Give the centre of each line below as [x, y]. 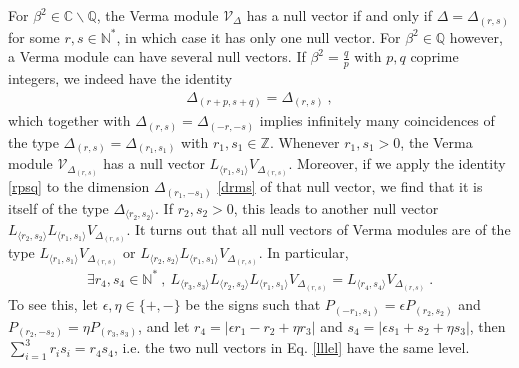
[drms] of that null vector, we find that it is [350, 186]
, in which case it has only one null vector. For [258, 36]
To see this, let [53, 304]
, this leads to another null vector [336, 207]
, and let [164, 325]
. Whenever [304, 141]
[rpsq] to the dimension [79, 186]
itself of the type [58, 207]
